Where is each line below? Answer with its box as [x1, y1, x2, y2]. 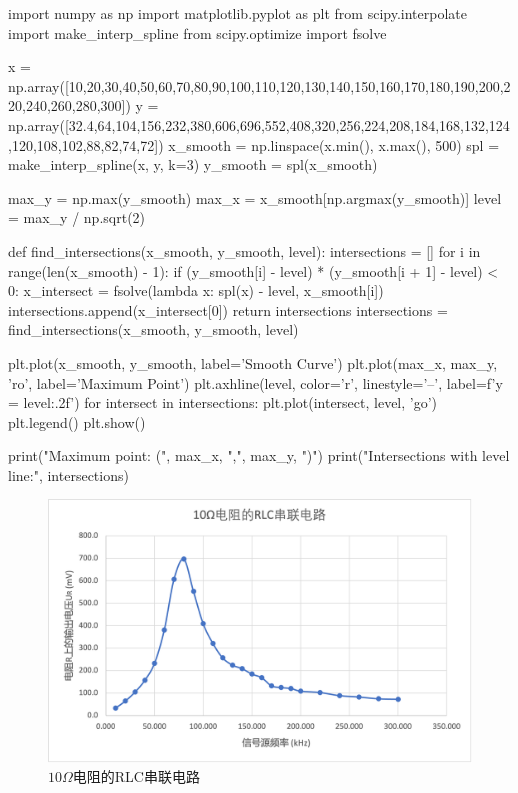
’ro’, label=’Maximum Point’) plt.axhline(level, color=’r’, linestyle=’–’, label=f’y [8, 372, 503, 393]
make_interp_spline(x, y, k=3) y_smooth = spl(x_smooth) [8, 154, 378, 175]
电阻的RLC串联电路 [72, 766, 200, 787]
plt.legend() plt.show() [8, 411, 146, 432]
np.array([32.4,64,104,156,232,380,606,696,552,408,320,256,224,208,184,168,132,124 [8, 114, 510, 135]
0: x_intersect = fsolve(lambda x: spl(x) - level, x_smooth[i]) [8, 280, 384, 301]
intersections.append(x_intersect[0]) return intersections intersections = [8, 299, 448, 320]
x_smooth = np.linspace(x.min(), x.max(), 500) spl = [168, 134, 500, 155]
